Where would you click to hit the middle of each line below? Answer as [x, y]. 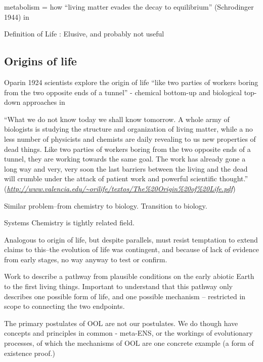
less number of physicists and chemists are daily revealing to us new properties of [130, 138]
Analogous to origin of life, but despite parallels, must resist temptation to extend [131, 239]
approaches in [44, 102]
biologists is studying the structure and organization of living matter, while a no [128, 129]
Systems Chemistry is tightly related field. [69, 223]
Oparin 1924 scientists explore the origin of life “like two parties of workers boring [131, 82]
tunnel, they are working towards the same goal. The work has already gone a [125, 159]
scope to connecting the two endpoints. [64, 306]
